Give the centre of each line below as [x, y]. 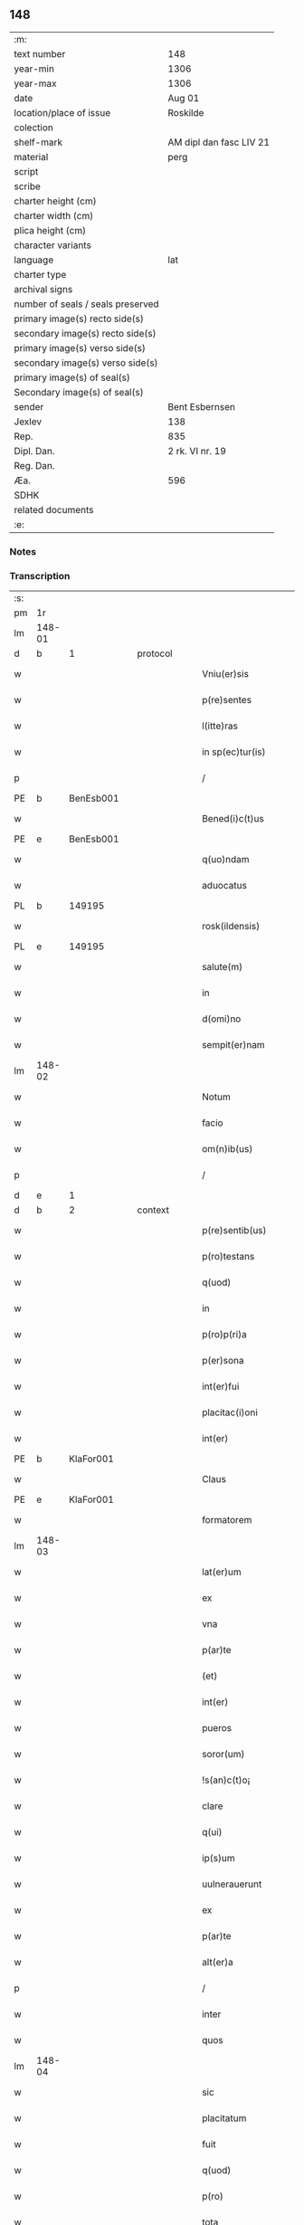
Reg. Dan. [35, 465]
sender [29, 406]
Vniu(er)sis [225, 674]
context [153, 1210]
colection [34, 128]
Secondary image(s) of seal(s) [79, 392]
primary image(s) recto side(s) [79, 319]
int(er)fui [221, 1386]
